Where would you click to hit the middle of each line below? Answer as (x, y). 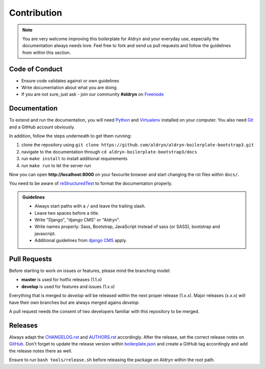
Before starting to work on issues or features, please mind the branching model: (90, 271)
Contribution (36, 13)
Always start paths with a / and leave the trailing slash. (90, 206)
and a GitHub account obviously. (42, 127)
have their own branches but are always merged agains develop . (74, 302)
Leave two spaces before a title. (67, 213)
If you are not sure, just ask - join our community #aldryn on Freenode (93, 94)
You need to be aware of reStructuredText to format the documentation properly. (91, 183)
